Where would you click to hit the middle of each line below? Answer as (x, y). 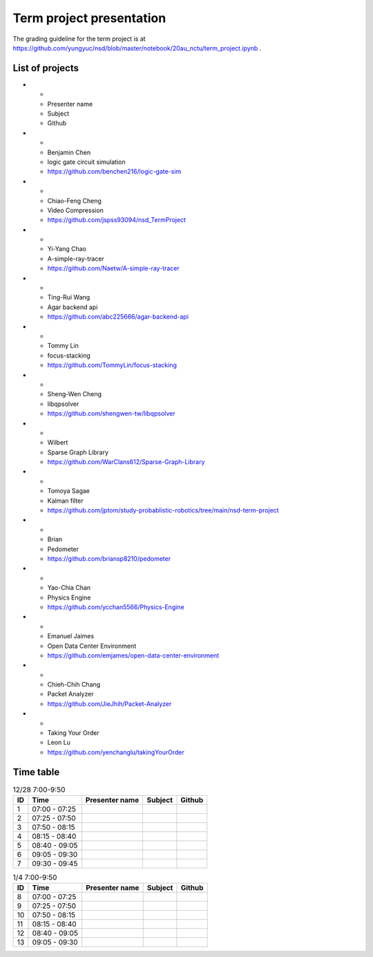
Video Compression (75, 210)
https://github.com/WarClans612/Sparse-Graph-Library (126, 462)
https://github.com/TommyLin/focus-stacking (112, 365)
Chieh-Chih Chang (74, 685)
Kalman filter (66, 501)
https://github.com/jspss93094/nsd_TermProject (117, 220)
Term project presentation (89, 18)
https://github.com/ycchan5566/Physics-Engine (116, 607)
